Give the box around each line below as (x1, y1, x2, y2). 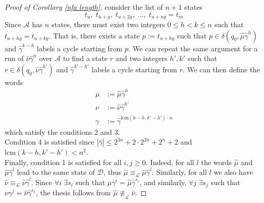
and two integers (115, 53, 167, 64)
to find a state (63, 53, 108, 64)
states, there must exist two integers (51, 19, 165, 30)
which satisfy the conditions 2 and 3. (5, 126, 120, 137)
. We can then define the (182, 64, 260, 74)
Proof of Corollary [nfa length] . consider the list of (5, 2, 163, 12)
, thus (103, 167, 122, 177)
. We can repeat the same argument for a (128, 43, 258, 53)
